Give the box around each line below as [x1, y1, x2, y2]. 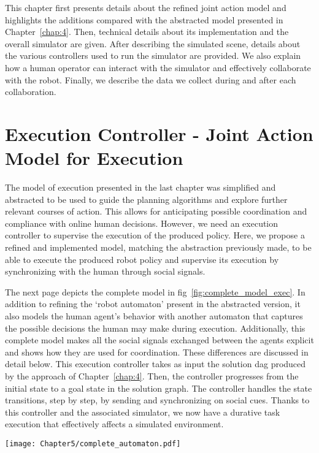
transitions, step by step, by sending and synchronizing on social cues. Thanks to [5, 394, 310, 406]
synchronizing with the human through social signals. [5, 265, 206, 278]
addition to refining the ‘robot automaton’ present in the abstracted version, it [5, 297, 301, 310]
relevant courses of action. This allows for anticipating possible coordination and [5, 205, 307, 218]
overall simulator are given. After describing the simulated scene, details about [5, 37, 301, 50]
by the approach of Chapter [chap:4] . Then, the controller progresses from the [5, 369, 299, 382]
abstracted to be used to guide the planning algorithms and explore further [5, 192, 288, 205]
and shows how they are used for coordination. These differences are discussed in [5, 345, 309, 358]
